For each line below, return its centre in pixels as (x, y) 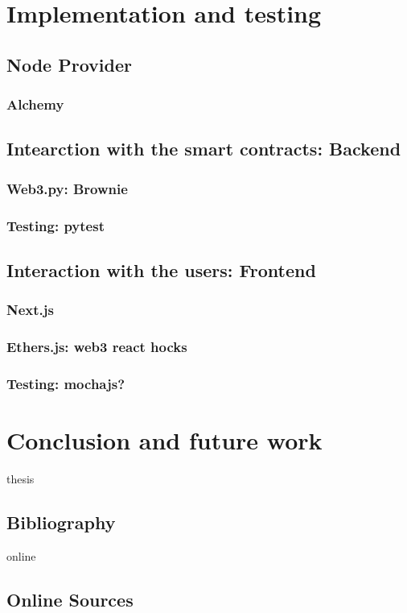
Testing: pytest (55, 225)
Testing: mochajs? (66, 383)
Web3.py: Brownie (67, 188)
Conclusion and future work (164, 439)
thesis (21, 478)
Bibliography (61, 522)
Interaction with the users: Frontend (161, 269)
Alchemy (35, 104)
